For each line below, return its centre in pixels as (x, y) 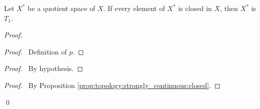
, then (229, 8)
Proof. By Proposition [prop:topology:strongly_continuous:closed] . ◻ (112, 85)
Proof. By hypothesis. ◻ (44, 68)
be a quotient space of (61, 8)
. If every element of (134, 8)
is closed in (195, 8)
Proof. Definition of (35, 51)
